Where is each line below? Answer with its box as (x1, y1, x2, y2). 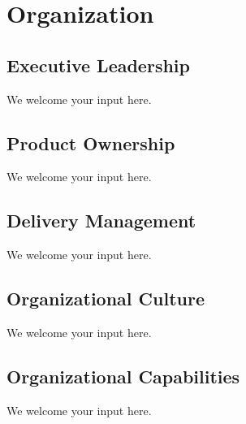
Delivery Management (6, 208, 196, 233)
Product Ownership (6, 130, 175, 155)
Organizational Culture (6, 286, 205, 311)
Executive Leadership (6, 52, 190, 77)
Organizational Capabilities (6, 363, 240, 388)
